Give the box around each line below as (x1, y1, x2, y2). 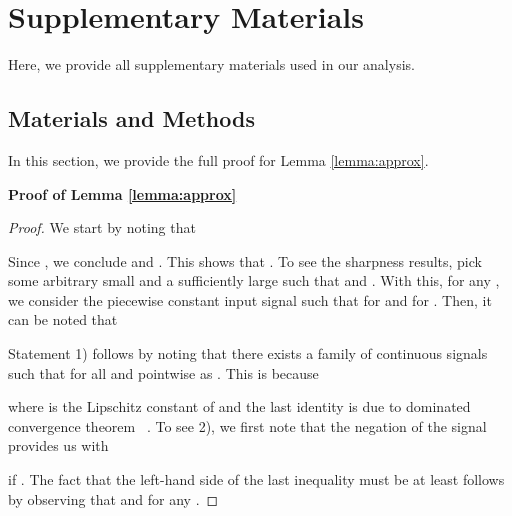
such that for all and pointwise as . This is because (8, 362, 319, 383)
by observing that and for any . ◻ (8, 488, 219, 509)
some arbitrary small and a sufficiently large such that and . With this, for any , (8, 270, 500, 291)
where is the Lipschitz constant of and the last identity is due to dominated (8, 396, 471, 417)
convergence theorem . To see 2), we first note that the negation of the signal (8, 415, 487, 436)
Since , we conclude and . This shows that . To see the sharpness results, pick (8, 250, 482, 271)
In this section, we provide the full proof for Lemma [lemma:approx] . (8, 149, 429, 170)
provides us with (8, 435, 109, 456)
